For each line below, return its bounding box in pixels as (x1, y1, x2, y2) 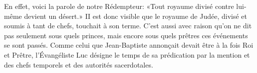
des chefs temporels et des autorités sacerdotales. (4, 59, 153, 70)
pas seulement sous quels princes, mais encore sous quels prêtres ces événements (4, 30, 248, 40)
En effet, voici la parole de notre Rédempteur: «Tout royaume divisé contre (4, 1, 234, 11)
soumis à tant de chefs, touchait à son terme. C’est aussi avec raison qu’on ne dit (4, 20, 252, 31)
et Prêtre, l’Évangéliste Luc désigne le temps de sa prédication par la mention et (4, 49, 250, 60)
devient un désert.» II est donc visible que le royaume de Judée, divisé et (24, 10, 248, 21)
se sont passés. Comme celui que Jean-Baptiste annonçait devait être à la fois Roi (4, 40, 254, 50)
